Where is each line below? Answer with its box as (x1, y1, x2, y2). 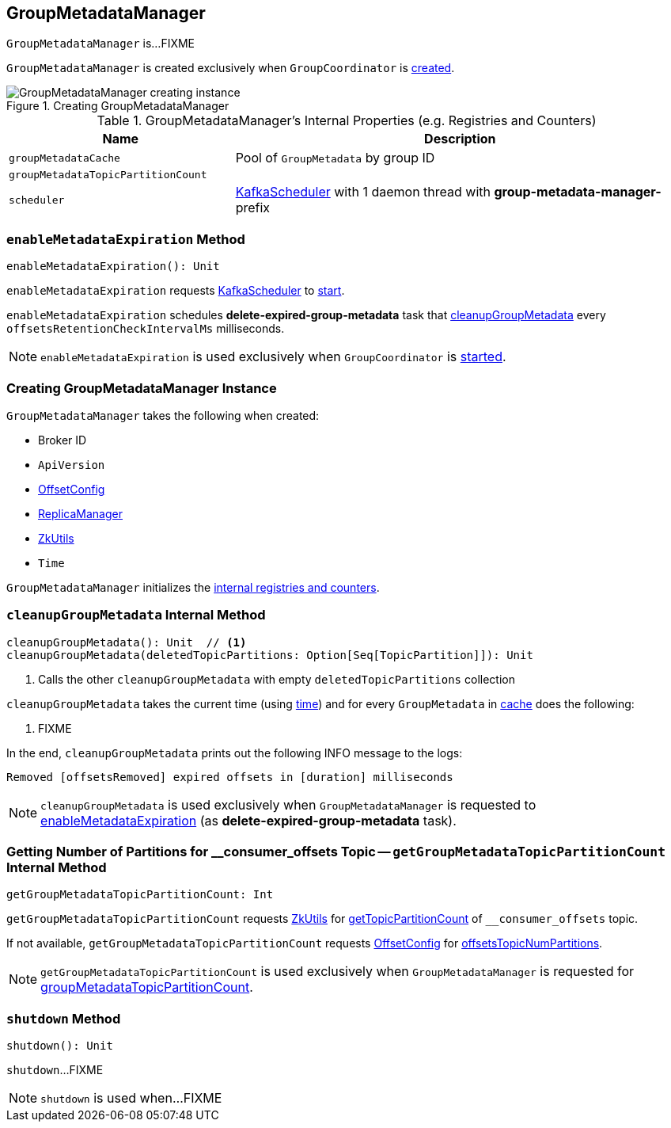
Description (424, 131, 496, 147)
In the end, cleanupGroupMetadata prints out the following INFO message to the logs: (6, 745, 463, 760)
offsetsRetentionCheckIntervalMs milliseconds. (6, 322, 285, 336)
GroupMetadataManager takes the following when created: (6, 408, 320, 422)
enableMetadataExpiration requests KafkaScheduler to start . (6, 284, 345, 298)
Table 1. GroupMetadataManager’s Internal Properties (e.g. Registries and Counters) (97, 112, 597, 129)
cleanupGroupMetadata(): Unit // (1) (6, 635, 247, 649)
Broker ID (38, 433, 87, 447)
